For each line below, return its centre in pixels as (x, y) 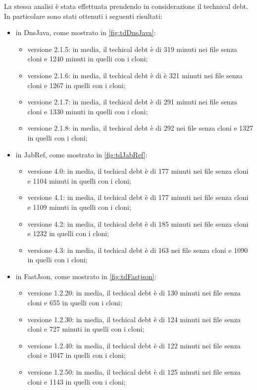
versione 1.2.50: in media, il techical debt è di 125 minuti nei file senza (134, 372)
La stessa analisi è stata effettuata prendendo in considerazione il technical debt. (126, 6)
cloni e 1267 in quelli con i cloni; (77, 85)
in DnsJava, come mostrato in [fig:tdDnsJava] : (86, 32)
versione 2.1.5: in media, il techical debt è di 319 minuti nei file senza (132, 49)
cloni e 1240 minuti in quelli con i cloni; (88, 59)
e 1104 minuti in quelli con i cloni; (79, 180)
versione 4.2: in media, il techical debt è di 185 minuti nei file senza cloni (138, 223)
